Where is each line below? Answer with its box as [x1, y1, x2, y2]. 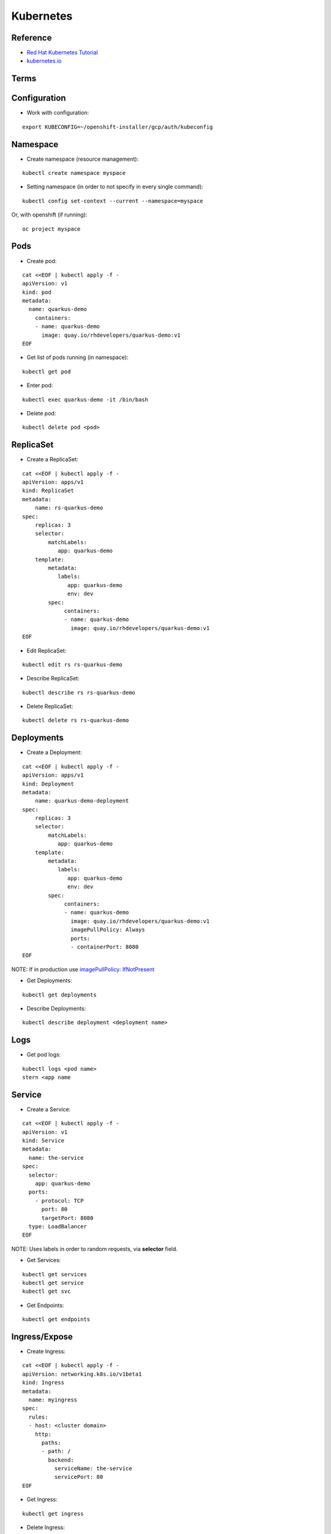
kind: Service [22, 1137, 64, 1144]
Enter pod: [26, 382, 53, 389]
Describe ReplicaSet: [26, 675, 80, 682]
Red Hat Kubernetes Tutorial [26, 49, 98, 56]
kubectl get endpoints [22, 1316, 91, 1323]
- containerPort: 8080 [70, 943, 139, 950]
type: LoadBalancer [28, 1223, 87, 1230]
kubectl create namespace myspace [22, 169, 126, 177]
